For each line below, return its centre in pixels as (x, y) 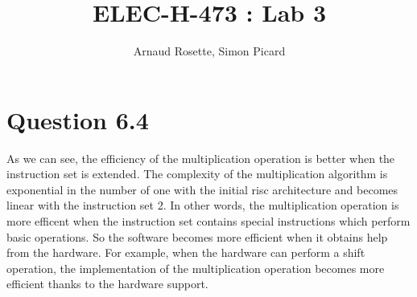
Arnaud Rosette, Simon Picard (209, 51)
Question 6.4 (78, 119)
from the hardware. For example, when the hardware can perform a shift (186, 252)
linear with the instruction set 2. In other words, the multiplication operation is (203, 205)
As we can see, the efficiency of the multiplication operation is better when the (201, 158)
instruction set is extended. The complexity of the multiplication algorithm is (197, 174)
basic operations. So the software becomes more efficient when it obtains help (197, 236)
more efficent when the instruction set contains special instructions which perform (208, 221)
